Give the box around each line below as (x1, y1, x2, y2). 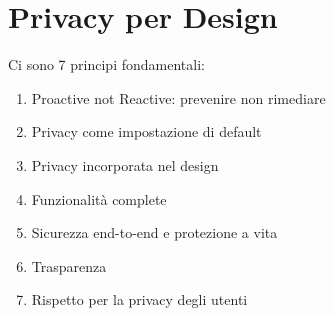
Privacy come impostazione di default (31, 121, 262, 142)
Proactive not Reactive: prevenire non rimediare (31, 87, 326, 108)
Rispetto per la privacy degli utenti (31, 289, 248, 310)
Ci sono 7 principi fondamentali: (8, 54, 205, 75)
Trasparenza (31, 255, 107, 276)
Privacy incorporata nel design (31, 154, 219, 175)
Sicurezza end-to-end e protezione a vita (31, 222, 278, 243)
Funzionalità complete (31, 188, 167, 209)
